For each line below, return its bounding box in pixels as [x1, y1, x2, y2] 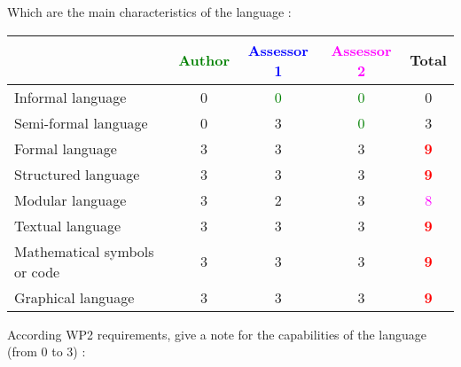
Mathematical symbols [14, 240, 154, 262]
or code [14, 261, 60, 282]
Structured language [14, 163, 140, 184]
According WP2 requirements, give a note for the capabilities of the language [7, 324, 427, 343]
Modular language [14, 189, 127, 210]
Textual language [14, 215, 121, 236]
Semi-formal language [14, 112, 148, 133]
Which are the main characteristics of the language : [7, 3, 292, 20]
